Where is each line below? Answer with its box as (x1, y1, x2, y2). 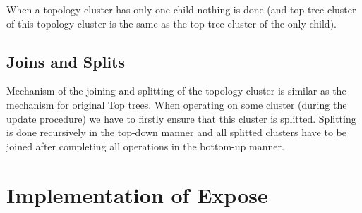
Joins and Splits (6, 50, 126, 72)
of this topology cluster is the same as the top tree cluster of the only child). (6, 16, 337, 30)
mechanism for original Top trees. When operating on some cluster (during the (6, 97, 347, 111)
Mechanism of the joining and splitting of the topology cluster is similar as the (6, 83, 346, 98)
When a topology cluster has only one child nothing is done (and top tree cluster (6, 2, 356, 16)
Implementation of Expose (6, 180, 268, 209)
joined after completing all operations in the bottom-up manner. (6, 138, 284, 153)
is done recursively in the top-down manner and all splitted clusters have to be (6, 125, 346, 140)
